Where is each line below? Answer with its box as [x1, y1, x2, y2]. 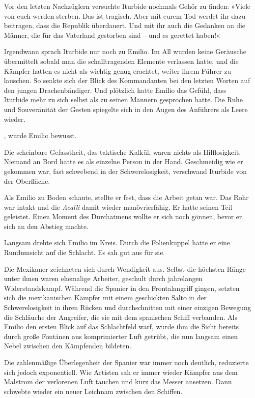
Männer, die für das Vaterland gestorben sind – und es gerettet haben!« [4, 29, 220, 40]
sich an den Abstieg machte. [4, 221, 89, 231]
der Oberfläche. [4, 175, 50, 186]
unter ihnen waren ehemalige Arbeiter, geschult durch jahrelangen [4, 273, 202, 284]
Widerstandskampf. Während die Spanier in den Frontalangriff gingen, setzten [4, 283, 240, 293]
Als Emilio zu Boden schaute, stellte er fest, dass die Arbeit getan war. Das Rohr [4, 192, 249, 202]
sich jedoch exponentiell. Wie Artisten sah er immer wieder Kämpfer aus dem [4, 367, 238, 377]
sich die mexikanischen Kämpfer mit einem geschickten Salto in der [4, 292, 207, 303]
